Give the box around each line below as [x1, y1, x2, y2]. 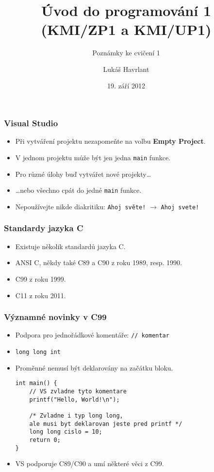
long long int [15, 349, 61, 356]
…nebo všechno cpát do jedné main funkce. [15, 185, 142, 195]
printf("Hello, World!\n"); [29, 396, 120, 403]
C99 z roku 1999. [15, 273, 66, 284]
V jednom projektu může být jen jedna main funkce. [15, 152, 170, 162]
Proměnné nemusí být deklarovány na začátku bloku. [15, 362, 173, 372]
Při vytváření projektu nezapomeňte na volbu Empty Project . [15, 136, 206, 146]
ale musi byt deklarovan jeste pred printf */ [29, 420, 182, 427]
